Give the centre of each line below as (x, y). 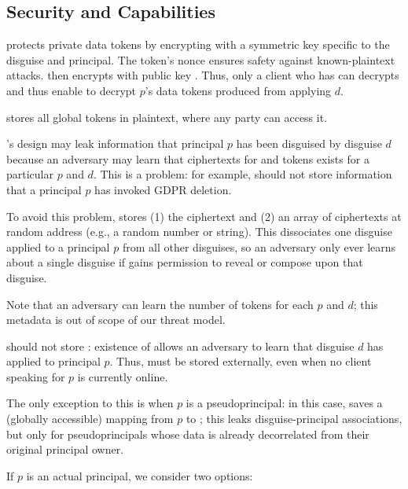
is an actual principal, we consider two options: (140, 475)
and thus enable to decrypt (72, 90)
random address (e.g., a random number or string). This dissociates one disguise (199, 232)
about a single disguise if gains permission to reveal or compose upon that (185, 262)
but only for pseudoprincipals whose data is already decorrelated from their (188, 434)
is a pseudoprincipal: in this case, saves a (284, 403)
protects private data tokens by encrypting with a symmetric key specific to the (198, 44)
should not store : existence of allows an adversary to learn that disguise (180, 346)
